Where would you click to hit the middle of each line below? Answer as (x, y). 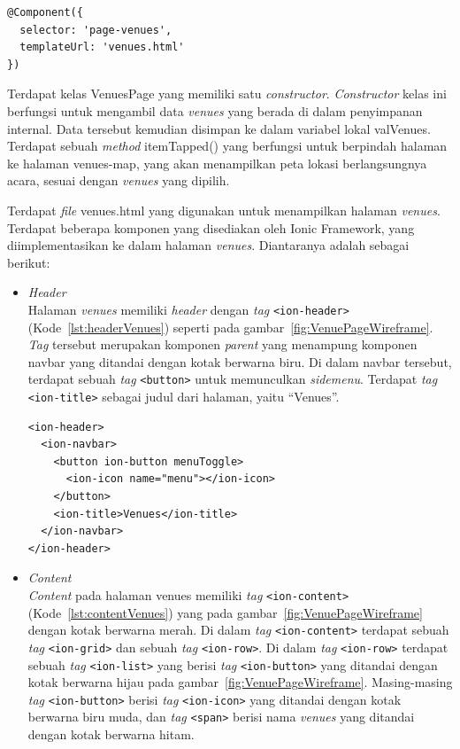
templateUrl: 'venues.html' (102, 47)
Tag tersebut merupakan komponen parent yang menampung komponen (222, 344)
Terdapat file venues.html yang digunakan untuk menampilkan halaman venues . (224, 210)
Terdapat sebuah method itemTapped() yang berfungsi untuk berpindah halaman (227, 146)
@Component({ (45, 12)
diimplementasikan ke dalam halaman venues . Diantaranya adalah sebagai (208, 245)
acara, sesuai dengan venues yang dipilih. (119, 180)
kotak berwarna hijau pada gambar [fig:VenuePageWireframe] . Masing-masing (240, 682)
